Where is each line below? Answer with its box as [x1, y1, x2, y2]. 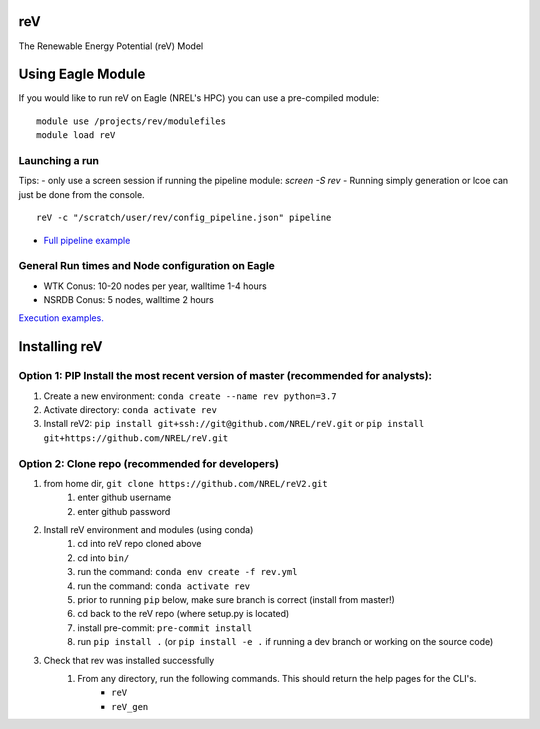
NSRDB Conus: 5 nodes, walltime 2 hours [43, 294, 215, 306]
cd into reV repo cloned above [77, 538, 202, 550]
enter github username [77, 491, 172, 504]
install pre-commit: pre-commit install [77, 621, 253, 634]
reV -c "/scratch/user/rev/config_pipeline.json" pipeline [36, 212, 332, 224]
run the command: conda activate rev [77, 580, 251, 592]
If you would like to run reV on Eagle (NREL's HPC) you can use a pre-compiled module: [18, 92, 380, 104]
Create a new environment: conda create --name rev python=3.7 [43, 390, 337, 402]
